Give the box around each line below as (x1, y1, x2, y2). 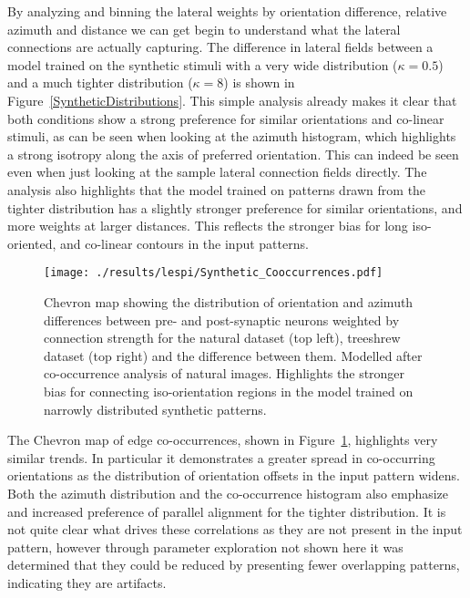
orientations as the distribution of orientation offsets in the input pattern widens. (7, 466, 460, 485)
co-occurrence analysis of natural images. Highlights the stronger (44, 364, 405, 383)
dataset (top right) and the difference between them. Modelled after (44, 345, 423, 365)
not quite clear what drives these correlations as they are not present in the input (7, 520, 463, 539)
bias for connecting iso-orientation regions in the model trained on (44, 381, 414, 400)
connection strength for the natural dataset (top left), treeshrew (44, 328, 401, 347)
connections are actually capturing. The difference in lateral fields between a (7, 37, 434, 57)
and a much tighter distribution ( (7, 73, 193, 92)
